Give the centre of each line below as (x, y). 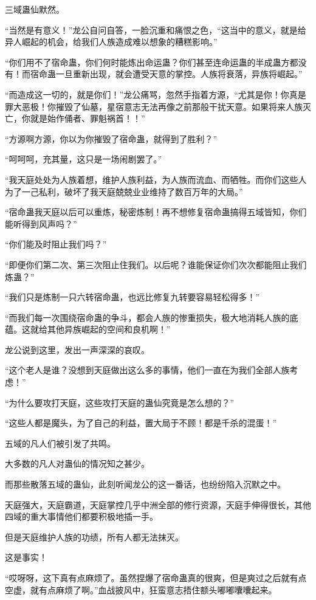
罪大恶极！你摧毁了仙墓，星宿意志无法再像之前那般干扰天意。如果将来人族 (154, 106)
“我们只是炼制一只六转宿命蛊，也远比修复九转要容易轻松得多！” (132, 297)
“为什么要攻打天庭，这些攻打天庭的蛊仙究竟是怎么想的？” (120, 402)
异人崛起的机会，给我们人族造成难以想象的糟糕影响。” (111, 42)
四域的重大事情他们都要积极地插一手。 (81, 516)
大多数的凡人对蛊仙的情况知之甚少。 (77, 464)
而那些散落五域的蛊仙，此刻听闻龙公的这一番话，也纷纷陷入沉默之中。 (145, 484)
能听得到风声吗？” (41, 223)
